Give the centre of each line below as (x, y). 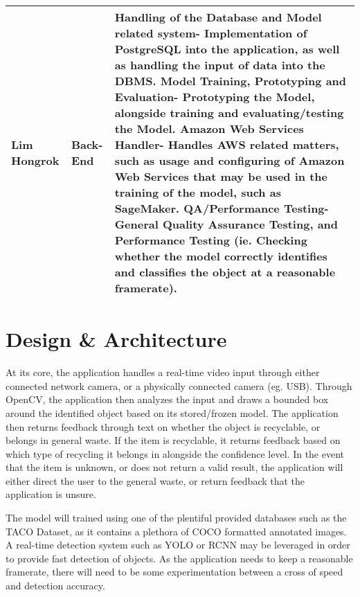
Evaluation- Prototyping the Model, (215, 97)
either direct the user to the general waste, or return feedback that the (155, 480)
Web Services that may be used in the (221, 176)
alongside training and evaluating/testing (229, 113)
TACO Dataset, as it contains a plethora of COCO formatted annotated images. (176, 531)
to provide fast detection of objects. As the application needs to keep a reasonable (179, 558)
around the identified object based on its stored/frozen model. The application (172, 412)
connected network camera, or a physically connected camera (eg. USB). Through (179, 385)
